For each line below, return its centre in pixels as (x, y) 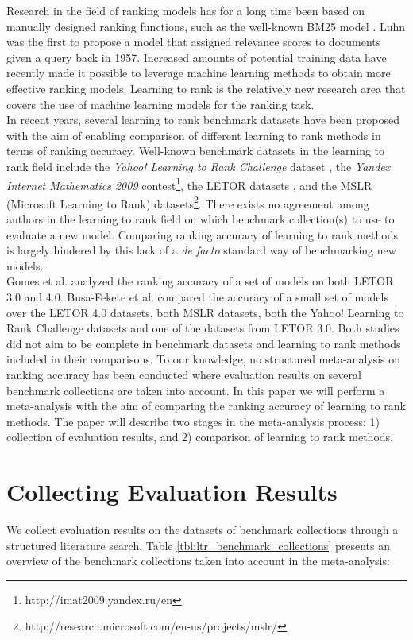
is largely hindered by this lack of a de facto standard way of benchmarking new (201, 250)
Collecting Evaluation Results (172, 492)
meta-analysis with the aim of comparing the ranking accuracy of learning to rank (206, 406)
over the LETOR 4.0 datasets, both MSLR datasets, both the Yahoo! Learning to (205, 312)
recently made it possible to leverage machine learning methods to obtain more (199, 73)
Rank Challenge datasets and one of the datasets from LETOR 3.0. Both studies (203, 328)
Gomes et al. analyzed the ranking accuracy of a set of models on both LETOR (200, 281)
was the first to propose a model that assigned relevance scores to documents (194, 42)
